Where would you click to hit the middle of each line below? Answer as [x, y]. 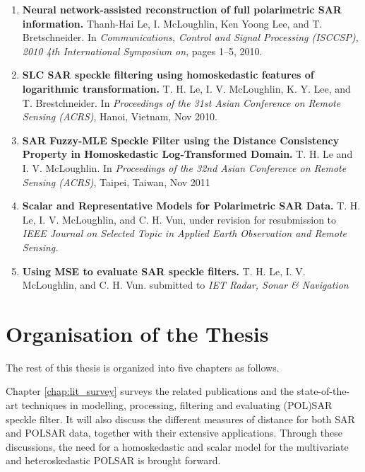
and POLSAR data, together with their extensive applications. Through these [174, 433]
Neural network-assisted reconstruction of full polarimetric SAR [182, 9]
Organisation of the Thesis [137, 333]
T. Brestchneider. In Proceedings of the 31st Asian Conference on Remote [181, 102]
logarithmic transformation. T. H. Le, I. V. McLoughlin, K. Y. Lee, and [186, 88]
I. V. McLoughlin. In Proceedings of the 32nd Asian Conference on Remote [184, 167]
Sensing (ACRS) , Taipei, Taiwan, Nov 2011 [116, 182]
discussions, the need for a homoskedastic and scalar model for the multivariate [177, 446]
